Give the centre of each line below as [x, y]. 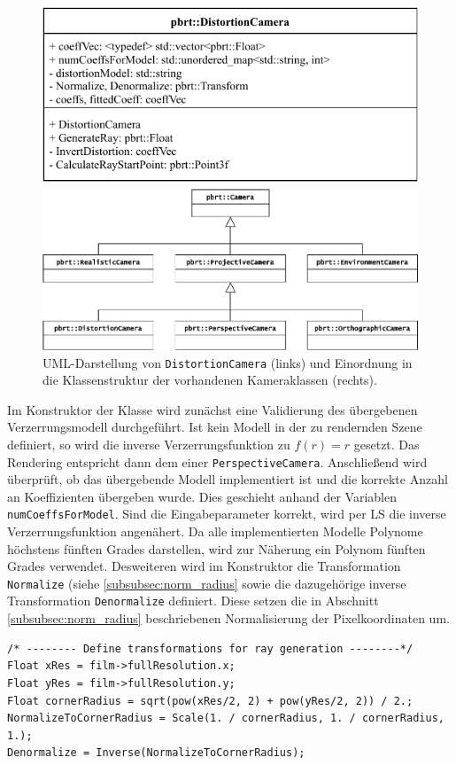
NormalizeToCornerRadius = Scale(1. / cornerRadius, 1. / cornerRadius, [226, 718]
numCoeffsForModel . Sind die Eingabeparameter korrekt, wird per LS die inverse [227, 514]
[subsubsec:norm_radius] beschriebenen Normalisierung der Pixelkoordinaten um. [228, 618]
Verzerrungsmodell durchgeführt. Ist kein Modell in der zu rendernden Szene [215, 427]
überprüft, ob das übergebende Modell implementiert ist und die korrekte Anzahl [228, 479]
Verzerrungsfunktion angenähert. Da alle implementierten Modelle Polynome [215, 531]
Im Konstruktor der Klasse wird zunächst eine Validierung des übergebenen [213, 409]
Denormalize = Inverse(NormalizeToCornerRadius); [156, 753]
